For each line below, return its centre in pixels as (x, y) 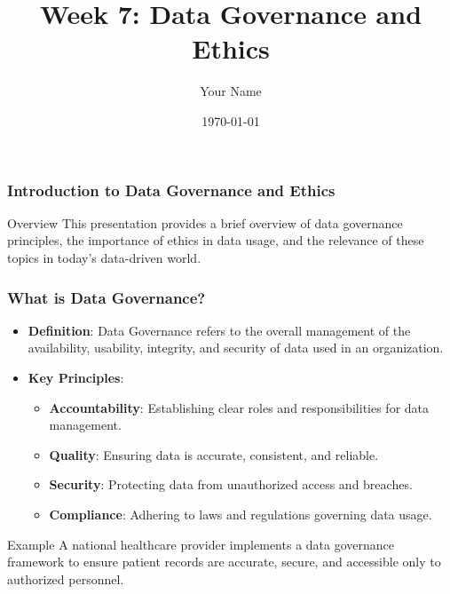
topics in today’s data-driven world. (104, 257)
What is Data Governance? (107, 297)
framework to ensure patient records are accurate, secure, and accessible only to (224, 562)
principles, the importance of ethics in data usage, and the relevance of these (216, 240)
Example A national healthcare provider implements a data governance (201, 544)
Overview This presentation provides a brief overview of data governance (205, 222)
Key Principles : (76, 377)
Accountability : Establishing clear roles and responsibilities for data (239, 407)
